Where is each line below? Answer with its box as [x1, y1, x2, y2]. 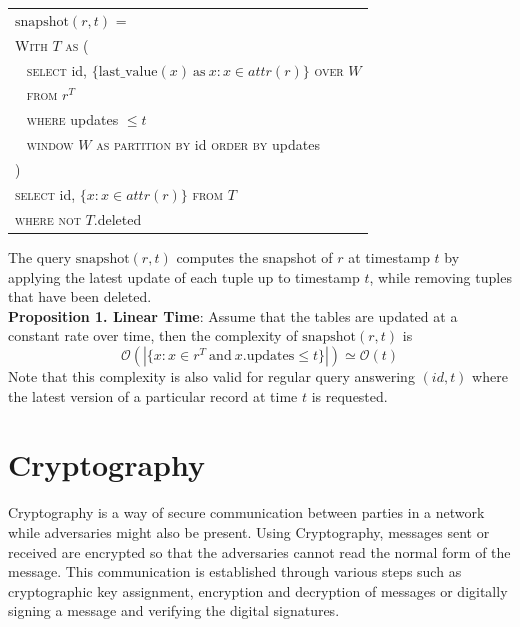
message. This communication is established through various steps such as [8, 561, 462, 582]
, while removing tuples [369, 266, 512, 287]
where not [15, 208, 81, 229]
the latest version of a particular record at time [8, 385, 298, 406]
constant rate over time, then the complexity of [8, 325, 298, 346]
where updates [26, 109, 119, 130]
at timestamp [348, 247, 430, 268]
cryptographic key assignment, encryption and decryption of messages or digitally [8, 580, 508, 601]
